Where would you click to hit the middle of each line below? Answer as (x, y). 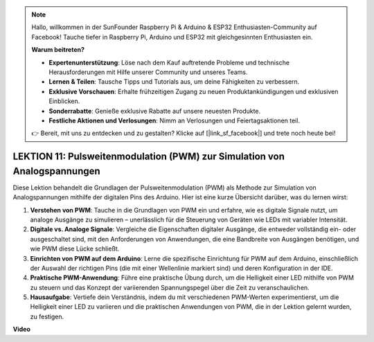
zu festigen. (47, 316)
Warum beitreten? (58, 50)
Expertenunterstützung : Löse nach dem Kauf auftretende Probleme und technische (169, 62)
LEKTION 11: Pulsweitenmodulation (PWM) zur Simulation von (149, 157)
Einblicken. (64, 101)
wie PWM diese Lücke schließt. (75, 249)
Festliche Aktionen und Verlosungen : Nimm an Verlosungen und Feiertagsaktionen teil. (175, 120)
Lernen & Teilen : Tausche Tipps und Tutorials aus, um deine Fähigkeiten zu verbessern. (174, 82)
